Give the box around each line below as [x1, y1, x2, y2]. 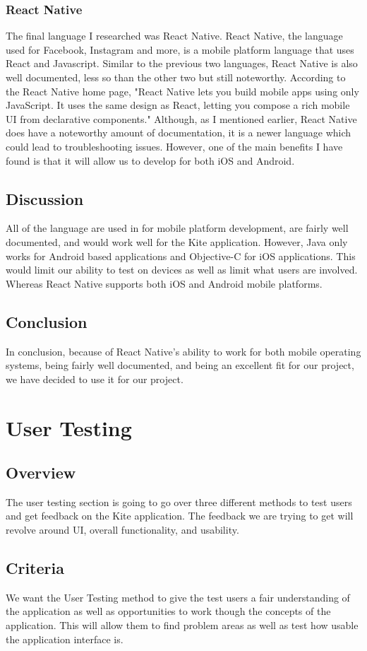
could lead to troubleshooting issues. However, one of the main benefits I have [6, 139, 343, 153]
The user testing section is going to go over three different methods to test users [6, 494, 352, 509]
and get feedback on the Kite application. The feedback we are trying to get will [6, 508, 354, 523]
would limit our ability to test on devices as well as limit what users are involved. [6, 262, 358, 277]
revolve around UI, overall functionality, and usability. [6, 522, 239, 537]
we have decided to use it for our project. [6, 371, 183, 386]
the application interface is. [6, 631, 124, 646]
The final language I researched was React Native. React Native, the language [6, 28, 343, 43]
